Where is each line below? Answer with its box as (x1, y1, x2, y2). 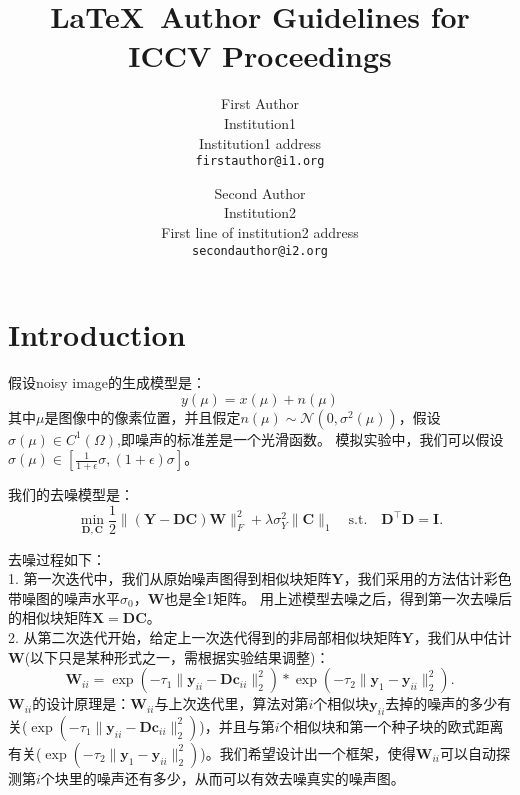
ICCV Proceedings (128, 35, 392, 76)
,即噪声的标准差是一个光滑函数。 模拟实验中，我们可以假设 (117, 428, 504, 449)
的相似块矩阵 (8, 607, 92, 628)
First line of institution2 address (161, 221, 359, 242)
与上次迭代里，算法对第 (154, 693, 309, 714)
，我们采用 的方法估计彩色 (343, 568, 512, 589)
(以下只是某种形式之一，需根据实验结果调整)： (24, 646, 330, 667)
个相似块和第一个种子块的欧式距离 (279, 715, 504, 736)
